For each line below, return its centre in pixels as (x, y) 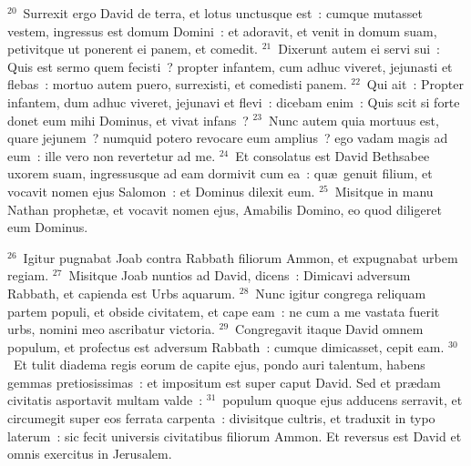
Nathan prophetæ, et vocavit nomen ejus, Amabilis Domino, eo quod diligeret (225, 209)
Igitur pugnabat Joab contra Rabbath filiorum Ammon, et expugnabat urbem (241, 257)
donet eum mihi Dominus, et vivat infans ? (128, 120)
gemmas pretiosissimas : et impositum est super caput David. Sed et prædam (224, 382)
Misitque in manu (384, 191)
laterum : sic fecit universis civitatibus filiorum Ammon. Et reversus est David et (235, 436)
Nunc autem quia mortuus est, (354, 120)
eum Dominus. (48, 227)
